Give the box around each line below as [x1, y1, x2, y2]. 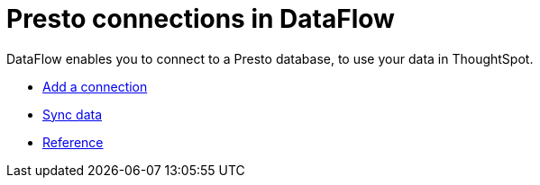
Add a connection [42, 78, 148, 94]
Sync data [42, 106, 103, 122]
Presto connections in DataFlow [6, 4, 395, 34]
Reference [42, 134, 104, 150]
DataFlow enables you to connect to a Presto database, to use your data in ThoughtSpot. [6, 50, 534, 66]
